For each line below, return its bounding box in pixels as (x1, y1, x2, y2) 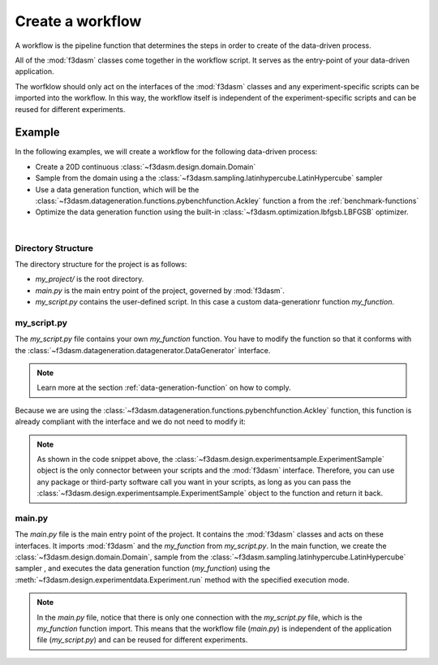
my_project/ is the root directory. (35, 274, 144, 284)
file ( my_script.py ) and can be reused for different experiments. (36, 635, 248, 645)
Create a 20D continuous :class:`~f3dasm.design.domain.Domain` (35, 162, 256, 171)
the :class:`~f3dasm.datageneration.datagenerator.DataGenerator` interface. (15, 345, 271, 355)
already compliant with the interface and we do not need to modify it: (15, 417, 247, 426)
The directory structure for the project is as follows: (15, 259, 187, 269)
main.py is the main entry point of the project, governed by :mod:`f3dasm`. (35, 285, 286, 296)
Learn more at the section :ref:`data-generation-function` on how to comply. (36, 382, 291, 393)
